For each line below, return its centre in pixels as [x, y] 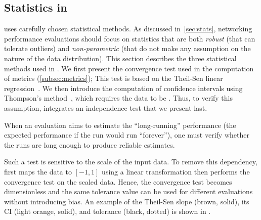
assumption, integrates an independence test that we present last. [106, 107]
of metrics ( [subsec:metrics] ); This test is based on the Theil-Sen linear [114, 78]
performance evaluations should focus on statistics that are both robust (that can [130, 38]
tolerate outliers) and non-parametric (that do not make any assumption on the [127, 48]
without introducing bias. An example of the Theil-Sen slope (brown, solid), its [127, 201]
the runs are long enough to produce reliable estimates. [90, 144]
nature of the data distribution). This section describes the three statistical [120, 58]
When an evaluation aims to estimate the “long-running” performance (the [120, 125]
